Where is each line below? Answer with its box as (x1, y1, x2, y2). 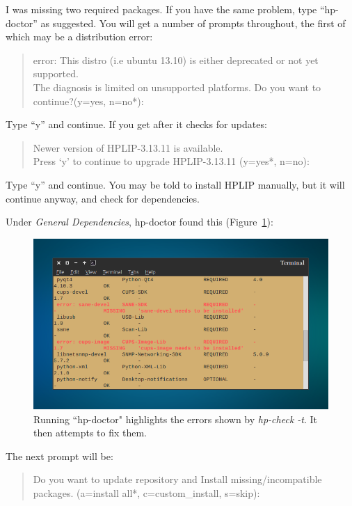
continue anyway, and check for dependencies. (6, 191, 200, 205)
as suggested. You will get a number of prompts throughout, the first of (40, 15, 346, 30)
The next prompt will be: (6, 448, 113, 463)
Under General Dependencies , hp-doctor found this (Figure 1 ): (6, 214, 273, 229)
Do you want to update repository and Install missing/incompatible (33, 472, 322, 487)
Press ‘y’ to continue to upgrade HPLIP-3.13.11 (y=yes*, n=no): (33, 154, 310, 168)
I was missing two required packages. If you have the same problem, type (6, 2, 317, 16)
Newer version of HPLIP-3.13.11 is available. (33, 140, 223, 155)
